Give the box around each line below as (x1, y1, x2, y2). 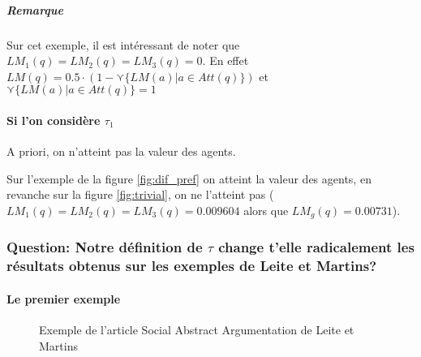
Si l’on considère (6, 111, 101, 128)
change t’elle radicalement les (218, 237, 415, 257)
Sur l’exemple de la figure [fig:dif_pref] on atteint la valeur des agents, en (6, 170, 372, 187)
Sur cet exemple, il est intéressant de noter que (6, 36, 240, 53)
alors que (243, 201, 289, 218)
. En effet (202, 52, 249, 69)
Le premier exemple (6, 290, 121, 307)
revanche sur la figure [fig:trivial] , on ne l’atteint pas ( (6, 186, 274, 203)
